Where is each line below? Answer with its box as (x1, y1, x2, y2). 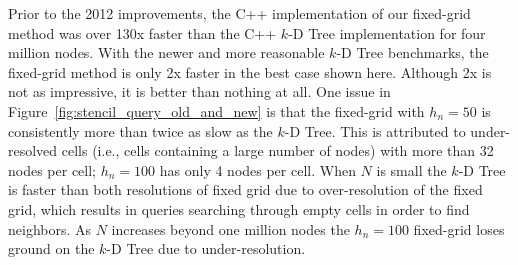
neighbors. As (8, 218, 92, 239)
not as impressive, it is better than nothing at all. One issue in (8, 81, 391, 102)
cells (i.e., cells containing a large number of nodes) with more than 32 (61, 140, 494, 161)
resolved (8, 140, 58, 161)
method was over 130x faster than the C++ (8, 22, 277, 43)
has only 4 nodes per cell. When (159, 159, 356, 180)
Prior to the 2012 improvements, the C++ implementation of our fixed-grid (8, 3, 471, 23)
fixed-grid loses (413, 218, 505, 239)
